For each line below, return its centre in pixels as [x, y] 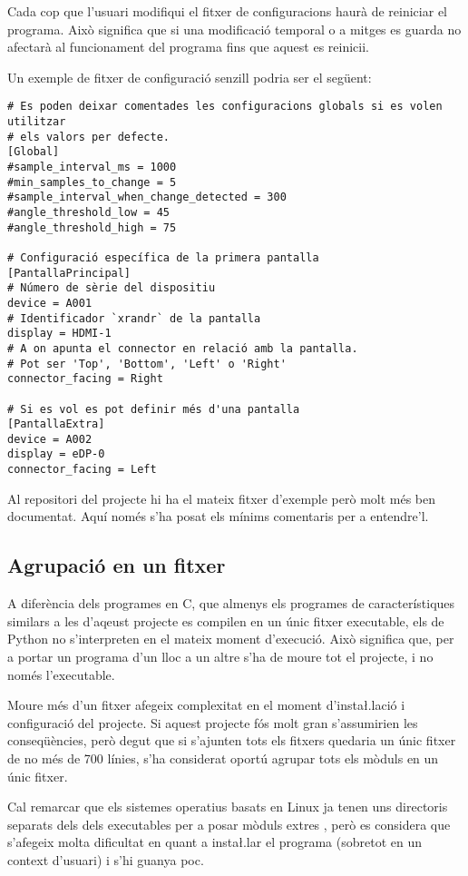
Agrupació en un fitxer [117, 565]
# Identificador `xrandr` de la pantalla [134, 318]
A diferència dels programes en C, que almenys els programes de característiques [231, 603]
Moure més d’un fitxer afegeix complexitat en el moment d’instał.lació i [206, 705]
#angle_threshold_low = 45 [88, 212]
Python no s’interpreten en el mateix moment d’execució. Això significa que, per [231, 639]
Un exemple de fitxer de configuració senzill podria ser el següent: [190, 77]
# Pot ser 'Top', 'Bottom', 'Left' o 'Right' [147, 364]
